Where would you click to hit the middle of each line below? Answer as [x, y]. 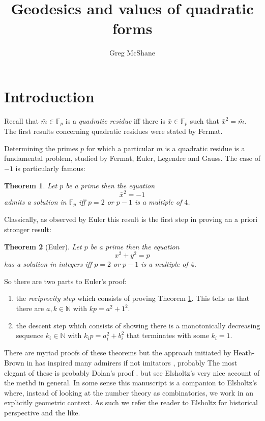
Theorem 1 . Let [31, 185]
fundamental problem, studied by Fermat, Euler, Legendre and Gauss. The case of [132, 158]
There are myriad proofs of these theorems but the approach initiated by [118, 353]
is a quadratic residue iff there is [115, 120]
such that [204, 120]
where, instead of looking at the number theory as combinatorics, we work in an [129, 392]
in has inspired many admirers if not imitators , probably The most [132, 363]
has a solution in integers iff [48, 264]
